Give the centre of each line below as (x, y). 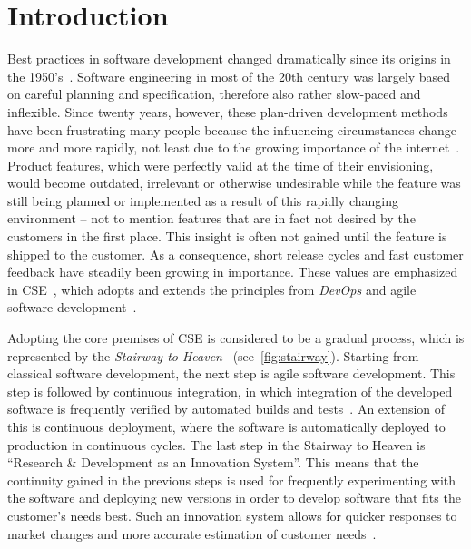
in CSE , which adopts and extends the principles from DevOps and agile (212, 289)
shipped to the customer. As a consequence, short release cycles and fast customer (235, 254)
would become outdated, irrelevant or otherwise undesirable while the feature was (234, 183)
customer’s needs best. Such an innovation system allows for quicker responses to (232, 515)
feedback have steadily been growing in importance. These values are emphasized (233, 272)
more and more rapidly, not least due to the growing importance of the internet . (234, 147)
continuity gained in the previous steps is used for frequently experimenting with (232, 480)
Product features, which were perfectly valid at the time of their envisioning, (221, 165)
